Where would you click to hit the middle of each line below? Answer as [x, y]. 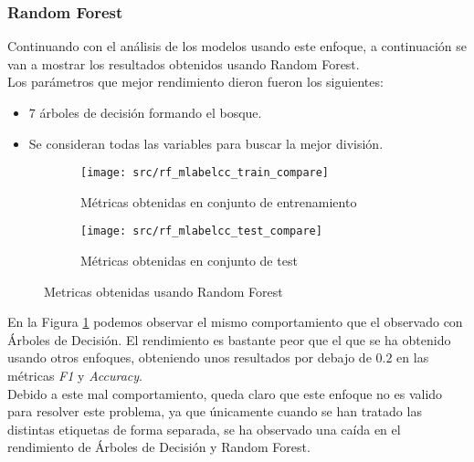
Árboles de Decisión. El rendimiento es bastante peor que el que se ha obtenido [229, 339]
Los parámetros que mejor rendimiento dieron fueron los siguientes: [195, 82]
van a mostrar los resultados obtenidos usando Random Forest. [184, 63]
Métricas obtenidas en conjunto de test [189, 261]
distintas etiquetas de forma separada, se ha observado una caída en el [204, 429]
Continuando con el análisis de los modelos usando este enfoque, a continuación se [237, 46]
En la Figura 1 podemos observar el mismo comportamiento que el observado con [235, 322]
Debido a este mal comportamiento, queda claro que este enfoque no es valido [225, 393]
